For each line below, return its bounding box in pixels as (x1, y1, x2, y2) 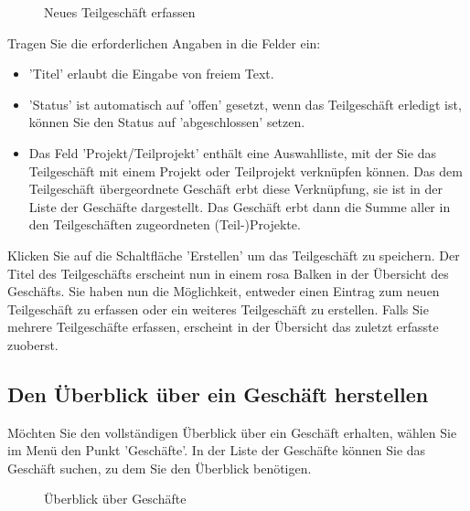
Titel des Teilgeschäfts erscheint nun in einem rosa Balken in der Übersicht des (7, 263, 449, 282)
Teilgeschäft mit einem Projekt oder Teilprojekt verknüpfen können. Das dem (28, 161, 463, 180)
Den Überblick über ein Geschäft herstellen (7, 379, 429, 408)
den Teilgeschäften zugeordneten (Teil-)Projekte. (28, 215, 301, 234)
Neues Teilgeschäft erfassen (44, 3, 196, 21)
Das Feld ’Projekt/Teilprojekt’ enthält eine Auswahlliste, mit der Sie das (28, 143, 436, 162)
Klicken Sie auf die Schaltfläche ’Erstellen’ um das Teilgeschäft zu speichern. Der (7, 245, 460, 264)
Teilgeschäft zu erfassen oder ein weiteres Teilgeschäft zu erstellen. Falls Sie (7, 299, 429, 318)
